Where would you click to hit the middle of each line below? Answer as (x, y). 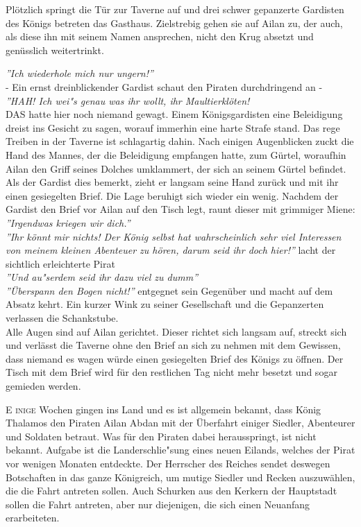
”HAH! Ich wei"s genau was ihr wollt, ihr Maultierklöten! (128, 100)
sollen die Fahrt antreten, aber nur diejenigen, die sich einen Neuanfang (158, 504)
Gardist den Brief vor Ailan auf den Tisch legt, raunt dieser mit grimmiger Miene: (180, 209)
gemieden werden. (43, 386)
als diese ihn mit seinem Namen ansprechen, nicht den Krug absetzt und (160, 36)
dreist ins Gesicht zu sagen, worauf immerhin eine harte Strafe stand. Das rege (173, 127)
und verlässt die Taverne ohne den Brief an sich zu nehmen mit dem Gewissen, (173, 345)
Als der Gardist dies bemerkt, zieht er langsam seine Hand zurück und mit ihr (172, 182)
